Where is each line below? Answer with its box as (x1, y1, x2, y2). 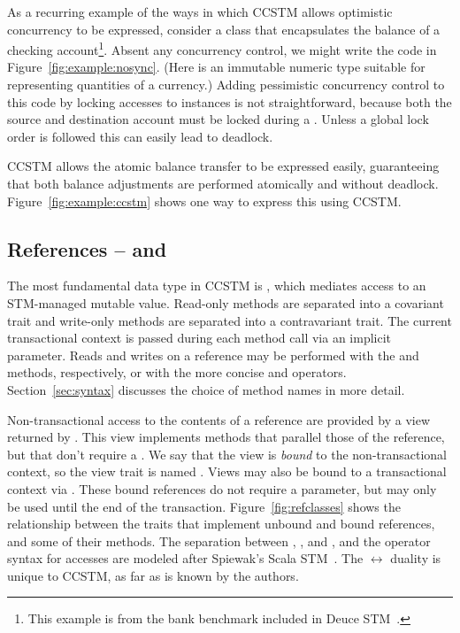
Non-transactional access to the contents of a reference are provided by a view (7, 410, 431, 428)
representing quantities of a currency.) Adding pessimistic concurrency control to (7, 75, 445, 94)
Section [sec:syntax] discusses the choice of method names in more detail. (7, 380, 405, 398)
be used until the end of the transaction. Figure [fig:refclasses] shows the (7, 497, 401, 515)
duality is (390, 549, 441, 567)
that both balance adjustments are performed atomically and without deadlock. (7, 174, 439, 192)
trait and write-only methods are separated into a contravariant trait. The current (7, 311, 452, 329)
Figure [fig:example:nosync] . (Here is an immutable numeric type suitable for (7, 58, 425, 76)
